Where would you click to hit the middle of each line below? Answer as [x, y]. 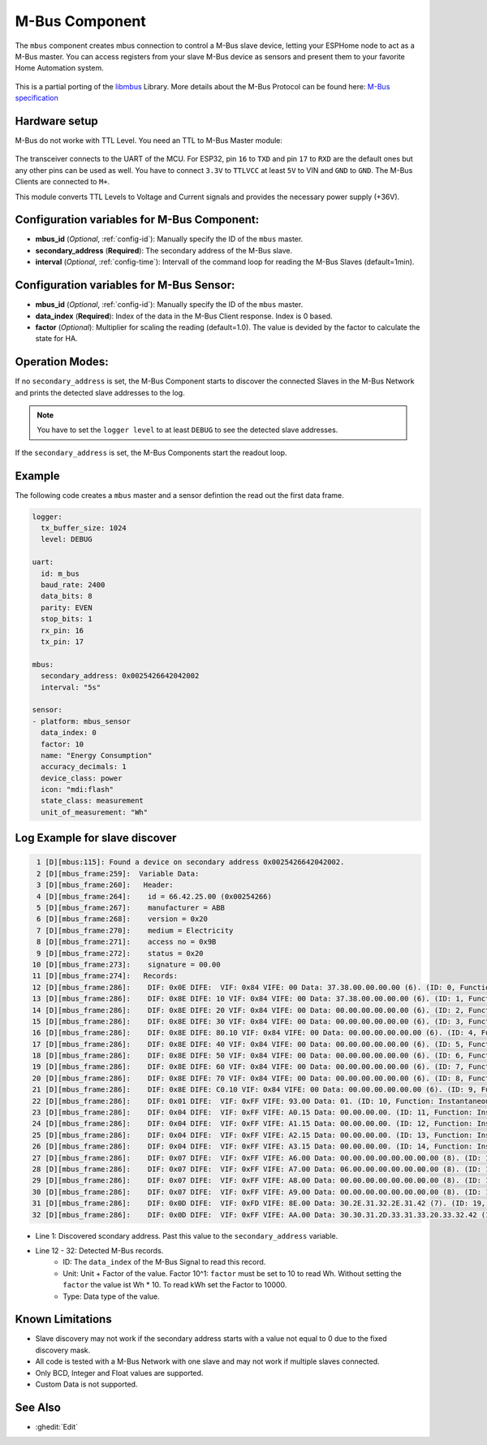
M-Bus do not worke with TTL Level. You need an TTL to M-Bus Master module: [149, 141]
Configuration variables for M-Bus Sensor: [125, 286]
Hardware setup [56, 121]
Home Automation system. [60, 68]
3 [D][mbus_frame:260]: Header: [105, 885]
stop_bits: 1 [67, 619]
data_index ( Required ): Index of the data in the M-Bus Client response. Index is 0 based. [184, 316]
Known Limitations [64, 1320]
